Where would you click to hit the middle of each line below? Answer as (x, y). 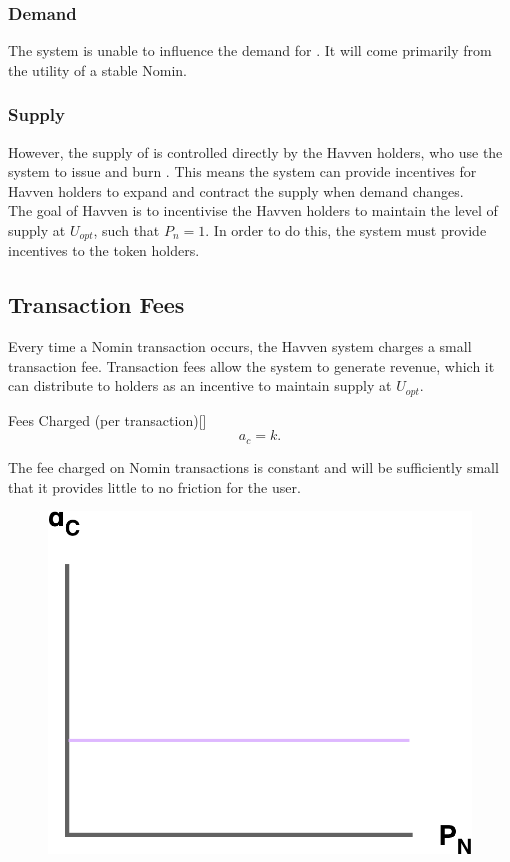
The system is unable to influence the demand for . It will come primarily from (250, 50)
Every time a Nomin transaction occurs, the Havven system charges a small (240, 346)
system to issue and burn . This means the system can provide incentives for (242, 171)
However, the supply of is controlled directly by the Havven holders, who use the (255, 151)
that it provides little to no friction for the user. (154, 486)
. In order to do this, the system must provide (346, 230)
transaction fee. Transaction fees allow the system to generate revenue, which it (251, 365)
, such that (126, 230)
